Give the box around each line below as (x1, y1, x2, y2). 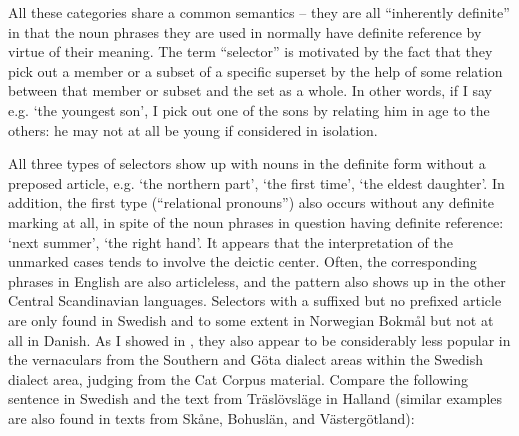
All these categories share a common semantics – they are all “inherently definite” (8, 2, 510, 22)
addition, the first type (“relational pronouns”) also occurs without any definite (8, 192, 494, 213)
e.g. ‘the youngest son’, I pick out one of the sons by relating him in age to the (8, 99, 490, 120)
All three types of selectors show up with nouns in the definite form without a (8, 153, 486, 174)
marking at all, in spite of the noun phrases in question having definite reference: (8, 211, 504, 232)
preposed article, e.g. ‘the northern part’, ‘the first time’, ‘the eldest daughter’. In (8, 172, 505, 193)
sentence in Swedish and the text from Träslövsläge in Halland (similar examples (8, 388, 503, 409)
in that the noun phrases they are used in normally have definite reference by (8, 21, 482, 42)
